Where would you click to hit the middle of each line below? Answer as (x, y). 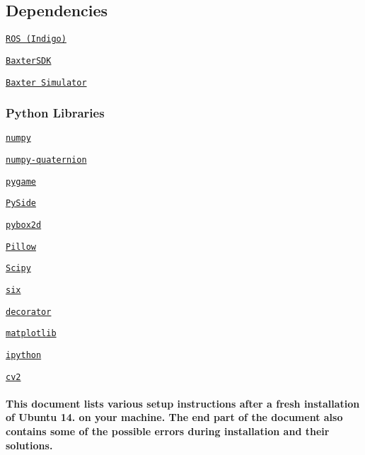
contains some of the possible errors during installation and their (168, 431)
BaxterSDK (29, 61)
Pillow (21, 247)
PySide (21, 203)
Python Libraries (55, 113)
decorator (29, 312)
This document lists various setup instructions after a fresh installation (183, 403)
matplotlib (31, 334)
